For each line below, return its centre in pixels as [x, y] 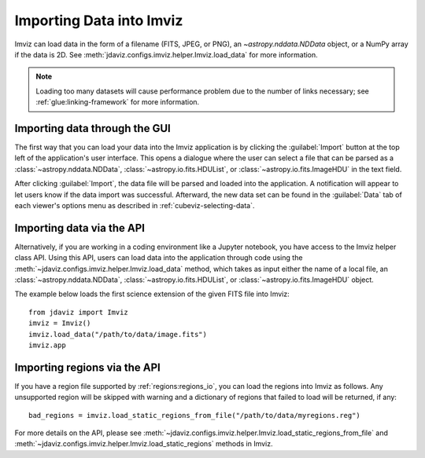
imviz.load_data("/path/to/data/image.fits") [118, 334]
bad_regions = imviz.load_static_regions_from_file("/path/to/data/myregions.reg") [195, 415]
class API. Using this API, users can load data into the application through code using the [159, 258]
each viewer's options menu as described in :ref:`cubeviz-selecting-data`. [135, 205]
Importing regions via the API [87, 367]
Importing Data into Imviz [99, 20]
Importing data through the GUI [92, 128]
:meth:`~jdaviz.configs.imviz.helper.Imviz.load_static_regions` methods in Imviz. [144, 444]
